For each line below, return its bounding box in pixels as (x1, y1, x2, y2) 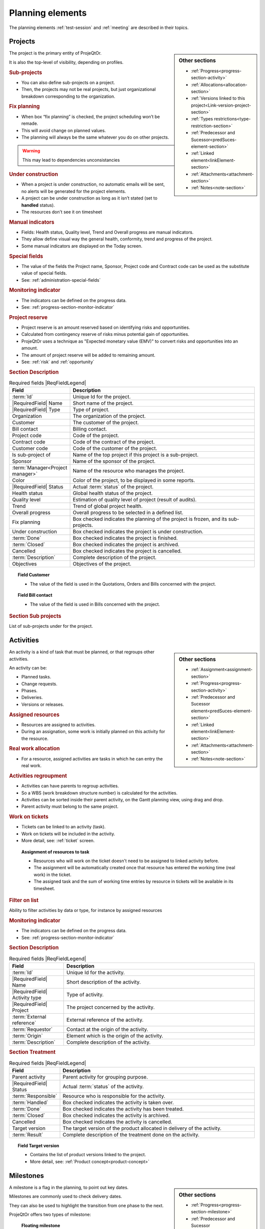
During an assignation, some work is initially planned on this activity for (21, 729, 165, 734)
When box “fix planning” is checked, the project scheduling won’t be (21, 114, 160, 119)
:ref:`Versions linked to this (191, 95, 245, 101)
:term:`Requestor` (12, 1026, 53, 1033)
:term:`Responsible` (12, 1093, 57, 1100)
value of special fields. (21, 270, 67, 276)
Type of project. (73, 406, 110, 413)
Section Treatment (9, 1049, 56, 1055)
